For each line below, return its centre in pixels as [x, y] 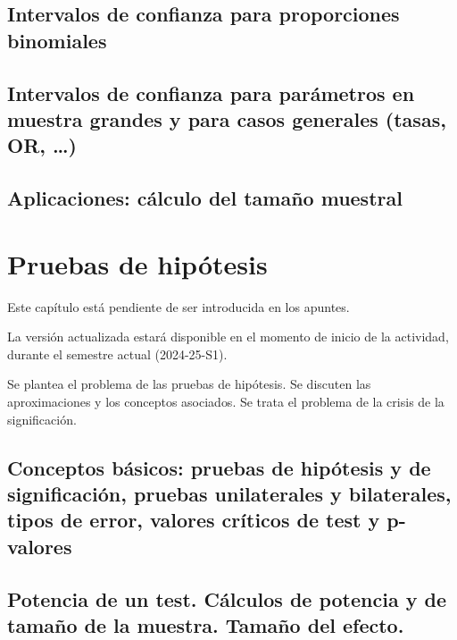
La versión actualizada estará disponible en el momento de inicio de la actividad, [228, 337]
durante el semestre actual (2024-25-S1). [117, 354]
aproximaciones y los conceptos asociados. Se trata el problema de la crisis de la [226, 402]
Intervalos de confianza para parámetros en [211, 93]
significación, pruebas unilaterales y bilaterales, [229, 493]
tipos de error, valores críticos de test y [194, 520]
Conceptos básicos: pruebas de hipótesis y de [219, 467]
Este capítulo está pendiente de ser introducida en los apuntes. [179, 306]
